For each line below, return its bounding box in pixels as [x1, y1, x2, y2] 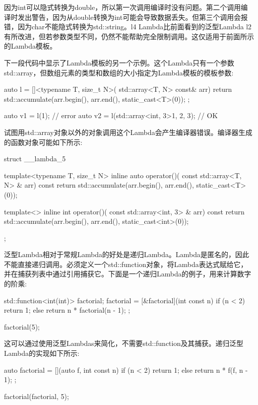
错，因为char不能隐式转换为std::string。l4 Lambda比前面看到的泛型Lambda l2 [4, 21, 252, 32]
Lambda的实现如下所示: [4, 348, 79, 358]
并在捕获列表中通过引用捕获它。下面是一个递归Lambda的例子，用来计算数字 [4, 269, 251, 279]
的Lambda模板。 [4, 41, 57, 51]
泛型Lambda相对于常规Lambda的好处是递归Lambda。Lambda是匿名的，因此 [4, 249, 249, 260]
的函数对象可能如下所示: [4, 136, 82, 147]
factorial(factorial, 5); [4, 391, 69, 401]
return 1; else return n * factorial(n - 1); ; [4, 305, 130, 315]
